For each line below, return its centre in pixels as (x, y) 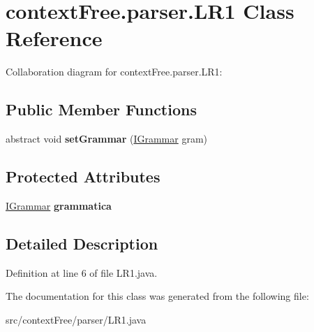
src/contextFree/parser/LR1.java (76, 319)
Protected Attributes (83, 176)
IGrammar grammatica (59, 205)
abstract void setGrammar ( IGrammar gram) (107, 139)
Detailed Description (82, 243)
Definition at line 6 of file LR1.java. (82, 272)
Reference (54, 38)
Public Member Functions (101, 109)
